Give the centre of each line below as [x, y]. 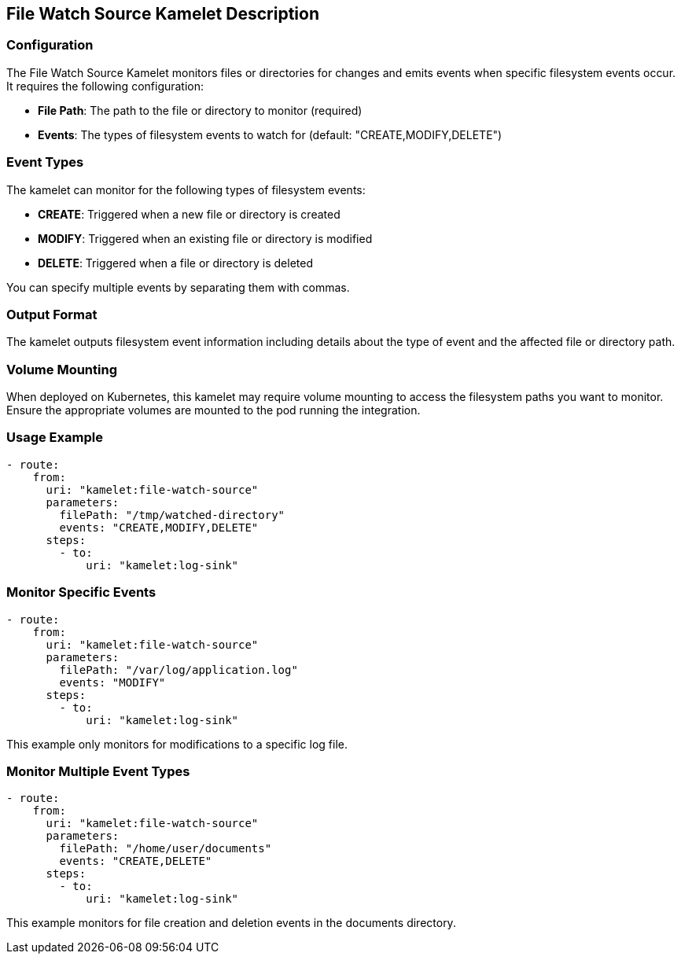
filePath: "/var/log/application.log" [179, 669]
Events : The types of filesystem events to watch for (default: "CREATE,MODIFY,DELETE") [270, 134]
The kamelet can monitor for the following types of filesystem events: [186, 189]
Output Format [52, 314]
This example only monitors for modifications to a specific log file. [177, 744]
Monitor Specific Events [81, 592]
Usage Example [55, 438]
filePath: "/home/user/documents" [166, 849]
